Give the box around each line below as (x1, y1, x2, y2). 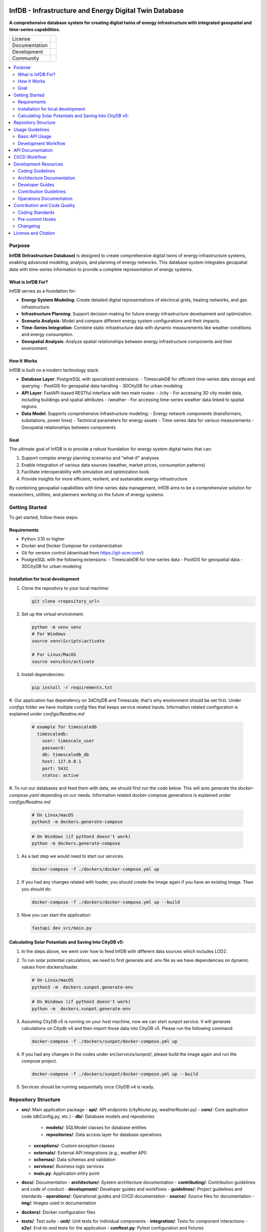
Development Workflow (18, 140, 66, 146)
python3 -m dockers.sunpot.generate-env (32, 984, 133, 990)
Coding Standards (18, 209, 55, 215)
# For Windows (32, 631, 66, 637)
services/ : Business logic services (33, 1164, 104, 1169)
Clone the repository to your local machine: (21, 585, 109, 591)
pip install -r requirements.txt (32, 684, 113, 690)
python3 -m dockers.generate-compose (32, 819, 123, 825)
